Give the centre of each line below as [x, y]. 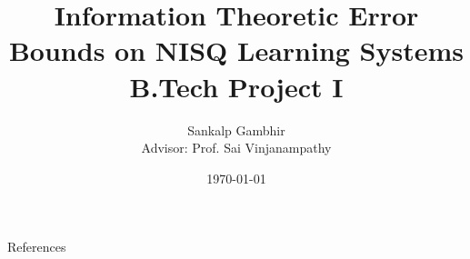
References [37, 247]
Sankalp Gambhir [236, 129]
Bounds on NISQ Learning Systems [236, 50]
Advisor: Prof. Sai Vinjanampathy [236, 148]
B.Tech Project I [236, 86]
